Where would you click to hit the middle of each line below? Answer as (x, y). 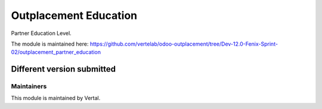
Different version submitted (64, 69)
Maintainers (29, 86)
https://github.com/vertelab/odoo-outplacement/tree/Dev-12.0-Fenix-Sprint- (184, 44)
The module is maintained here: (50, 44)
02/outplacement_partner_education (56, 52)
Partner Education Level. (41, 33)
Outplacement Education (74, 15)
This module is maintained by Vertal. (56, 98)
